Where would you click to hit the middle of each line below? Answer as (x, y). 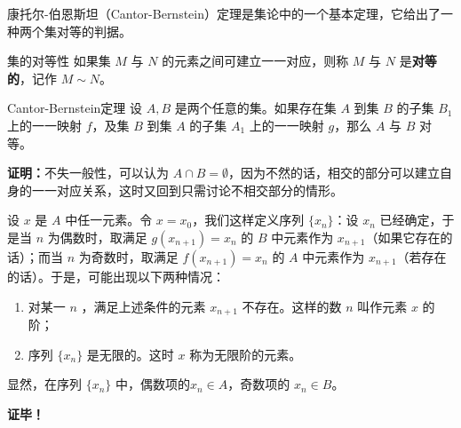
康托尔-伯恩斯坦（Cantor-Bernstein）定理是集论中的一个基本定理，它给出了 (224, 13)
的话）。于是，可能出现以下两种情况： (116, 276)
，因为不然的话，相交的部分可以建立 (334, 173)
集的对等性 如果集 (59, 61)
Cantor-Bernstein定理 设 (75, 108)
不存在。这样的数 (292, 306)
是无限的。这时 (130, 354)
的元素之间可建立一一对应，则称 (255, 61)
